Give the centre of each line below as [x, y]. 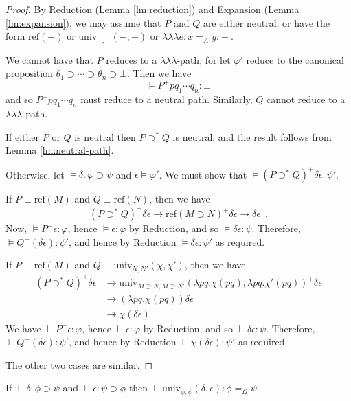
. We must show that [203, 174]
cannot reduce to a [306, 99]
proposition [29, 73]
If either [23, 136]
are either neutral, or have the [266, 22]
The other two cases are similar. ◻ [79, 364]
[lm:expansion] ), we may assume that [83, 22]
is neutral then [105, 136]
